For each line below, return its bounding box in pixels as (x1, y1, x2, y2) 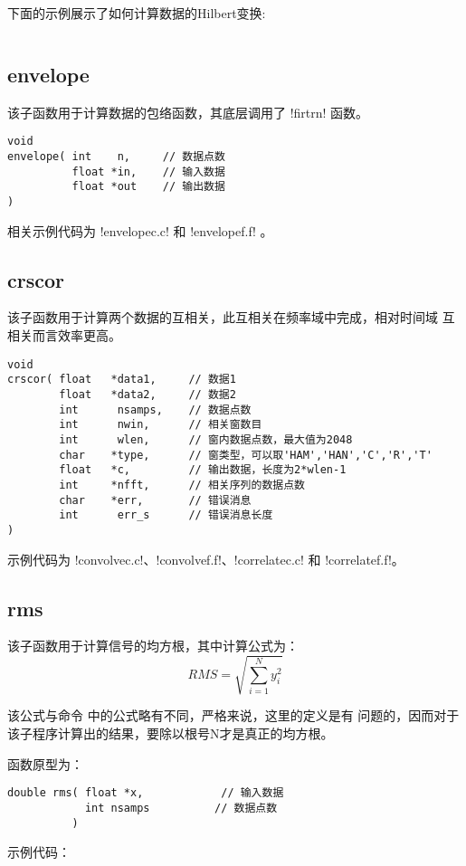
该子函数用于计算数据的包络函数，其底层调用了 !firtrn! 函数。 (7, 102, 369, 121)
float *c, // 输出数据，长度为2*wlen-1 (59, 463, 347, 477)
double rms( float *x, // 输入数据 (7, 786, 284, 800)
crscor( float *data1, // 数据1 (7, 373, 236, 386)
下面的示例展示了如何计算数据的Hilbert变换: (7, 4, 266, 22)
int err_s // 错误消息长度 (59, 509, 273, 522)
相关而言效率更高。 (7, 326, 121, 345)
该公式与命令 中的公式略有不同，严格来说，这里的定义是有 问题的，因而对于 (7, 706, 460, 725)
